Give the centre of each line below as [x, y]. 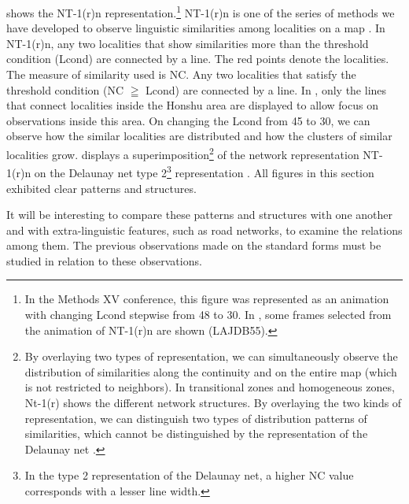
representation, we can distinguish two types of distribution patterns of [196, 418]
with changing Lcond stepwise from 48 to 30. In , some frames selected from [208, 315]
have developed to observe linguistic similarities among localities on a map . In [196, 28]
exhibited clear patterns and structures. [101, 188]
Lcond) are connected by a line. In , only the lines [266, 89]
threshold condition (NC [65, 89]
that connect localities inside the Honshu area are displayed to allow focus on [192, 105]
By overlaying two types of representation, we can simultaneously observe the [211, 356]
